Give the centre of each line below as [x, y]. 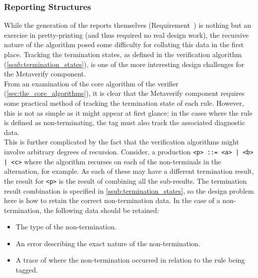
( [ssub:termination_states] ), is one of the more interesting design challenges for [124, 64]
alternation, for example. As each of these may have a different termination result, [129, 171]
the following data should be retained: [101, 210]
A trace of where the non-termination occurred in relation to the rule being [130, 260]
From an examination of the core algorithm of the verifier [91, 83]
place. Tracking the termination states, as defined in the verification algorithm [123, 54]
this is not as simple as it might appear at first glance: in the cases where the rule [128, 112]
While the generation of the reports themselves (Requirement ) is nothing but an [128, 25]
